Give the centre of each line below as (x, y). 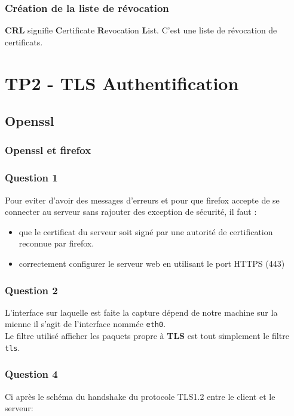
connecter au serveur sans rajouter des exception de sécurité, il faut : (131, 212)
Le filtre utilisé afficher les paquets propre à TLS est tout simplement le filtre (147, 336)
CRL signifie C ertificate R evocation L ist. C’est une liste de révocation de (141, 30)
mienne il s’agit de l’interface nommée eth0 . (85, 324)
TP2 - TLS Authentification (122, 83)
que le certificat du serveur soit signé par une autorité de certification (146, 231)
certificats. (24, 41)
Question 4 (31, 374)
